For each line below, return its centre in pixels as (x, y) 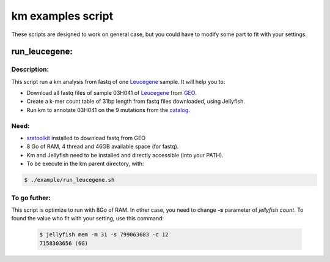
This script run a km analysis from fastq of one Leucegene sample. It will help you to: (118, 81)
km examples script (62, 16)
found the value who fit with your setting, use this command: (88, 219)
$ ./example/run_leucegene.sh (69, 180)
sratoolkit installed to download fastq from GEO (86, 138)
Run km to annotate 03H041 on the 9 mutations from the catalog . (108, 110)
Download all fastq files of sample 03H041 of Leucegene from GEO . (112, 93)
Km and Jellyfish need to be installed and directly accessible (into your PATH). (125, 155)
